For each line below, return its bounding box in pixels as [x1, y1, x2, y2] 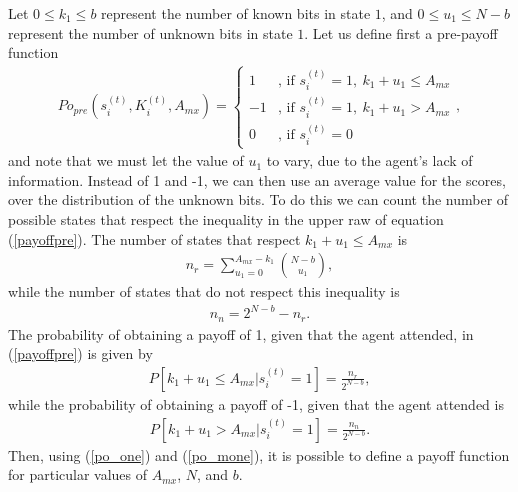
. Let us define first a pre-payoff [304, 22, 498, 43]
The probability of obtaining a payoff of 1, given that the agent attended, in [8, 323, 474, 344]
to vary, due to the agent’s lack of [266, 150, 473, 171]
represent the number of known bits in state [101, 3, 371, 23]
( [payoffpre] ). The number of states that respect [8, 228, 301, 249]
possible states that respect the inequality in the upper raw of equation [8, 208, 444, 229]
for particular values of [8, 464, 148, 485]
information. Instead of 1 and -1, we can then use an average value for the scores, [8, 169, 506, 190]
